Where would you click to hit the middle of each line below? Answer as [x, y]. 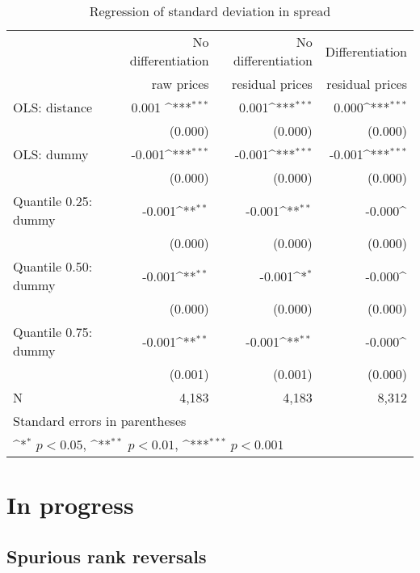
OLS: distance [53, 107]
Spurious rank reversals [107, 556]
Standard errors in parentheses [100, 421]
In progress [70, 505]
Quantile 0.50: [53, 266]
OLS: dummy [51, 154]
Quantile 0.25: [53, 201]
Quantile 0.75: [53, 332]
